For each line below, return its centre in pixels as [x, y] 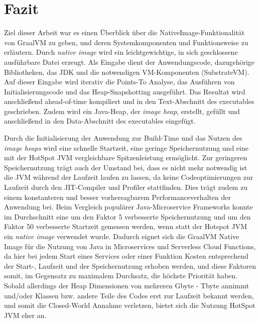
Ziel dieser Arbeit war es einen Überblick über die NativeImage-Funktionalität [124, 32]
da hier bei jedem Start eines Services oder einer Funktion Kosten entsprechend [126, 256]
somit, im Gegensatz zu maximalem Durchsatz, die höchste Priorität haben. [121, 276]
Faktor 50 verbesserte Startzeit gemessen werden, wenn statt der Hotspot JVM [126, 226]
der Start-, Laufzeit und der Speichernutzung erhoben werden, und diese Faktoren [130, 265]
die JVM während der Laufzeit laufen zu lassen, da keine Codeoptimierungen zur [129, 177]
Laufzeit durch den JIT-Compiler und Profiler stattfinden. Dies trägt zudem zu [126, 187]
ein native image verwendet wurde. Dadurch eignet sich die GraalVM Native [122, 236]
